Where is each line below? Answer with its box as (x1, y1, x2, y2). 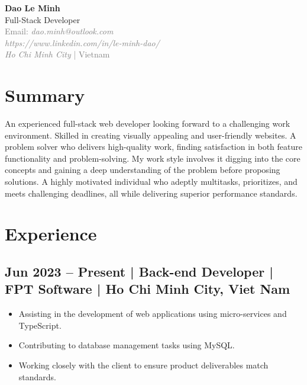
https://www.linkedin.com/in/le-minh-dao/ (5, 36, 160, 49)
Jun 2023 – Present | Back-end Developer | (5, 262, 273, 281)
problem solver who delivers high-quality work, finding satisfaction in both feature (5, 140, 303, 153)
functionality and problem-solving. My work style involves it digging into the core (5, 152, 300, 164)
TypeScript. (18, 319, 62, 331)
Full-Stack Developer (5, 13, 80, 25)
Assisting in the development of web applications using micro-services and (18, 307, 287, 320)
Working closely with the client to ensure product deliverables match (18, 359, 269, 371)
